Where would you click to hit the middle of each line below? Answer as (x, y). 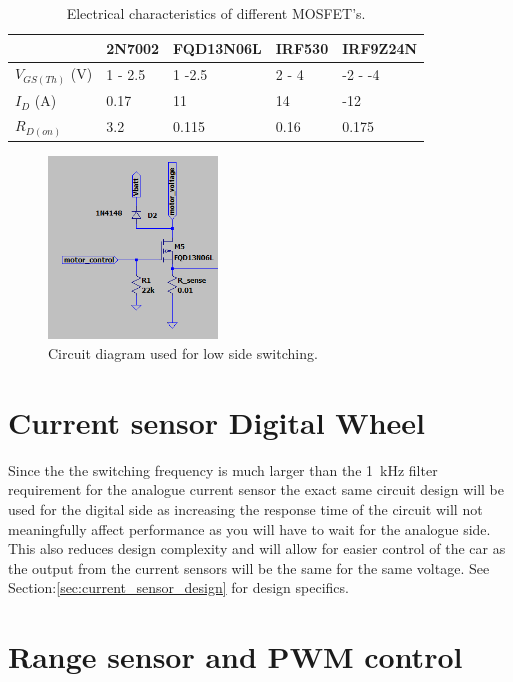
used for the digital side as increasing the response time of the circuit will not (245, 508)
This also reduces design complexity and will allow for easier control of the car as (257, 548)
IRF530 (302, 47)
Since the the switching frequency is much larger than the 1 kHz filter (223, 469)
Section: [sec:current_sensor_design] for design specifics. (178, 587)
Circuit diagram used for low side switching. (183, 353)
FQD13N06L (217, 47)
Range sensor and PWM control (235, 656)
